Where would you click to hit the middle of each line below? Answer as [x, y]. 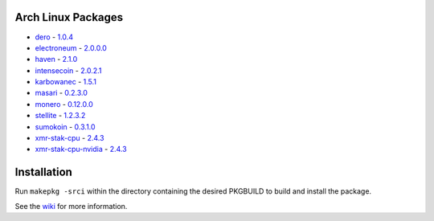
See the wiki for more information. [71, 206]
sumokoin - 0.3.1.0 [65, 127]
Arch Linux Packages [69, 17]
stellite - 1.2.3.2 [60, 116]
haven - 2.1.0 [56, 59]
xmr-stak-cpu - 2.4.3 [70, 138]
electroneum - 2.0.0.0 [71, 47]
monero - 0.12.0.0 [64, 104]
